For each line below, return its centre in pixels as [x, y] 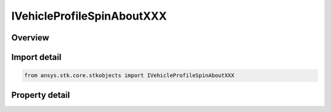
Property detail [41, 95]
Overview [30, 38]
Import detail [36, 57]
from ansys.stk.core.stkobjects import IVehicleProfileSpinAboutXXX [129, 76]
